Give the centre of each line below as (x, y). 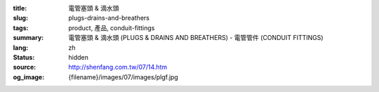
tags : (21, 27)
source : (25, 67)
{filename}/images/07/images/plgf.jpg (123, 77)
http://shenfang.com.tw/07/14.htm (118, 67)
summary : (28, 38)
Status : (24, 57)
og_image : (29, 77)
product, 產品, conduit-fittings (112, 27)
